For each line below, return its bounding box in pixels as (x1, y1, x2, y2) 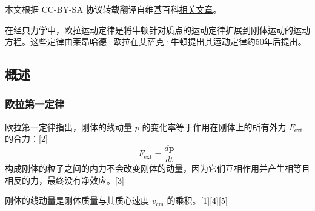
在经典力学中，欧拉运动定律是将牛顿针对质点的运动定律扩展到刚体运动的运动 (5, 23, 310, 36)
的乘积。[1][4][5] (167, 194, 228, 207)
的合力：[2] (5, 132, 48, 145)
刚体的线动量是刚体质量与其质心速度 (5, 194, 149, 207)
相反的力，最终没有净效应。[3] (5, 173, 124, 186)
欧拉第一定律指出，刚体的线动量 (5, 120, 132, 133)
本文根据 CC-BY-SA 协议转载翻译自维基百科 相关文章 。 (5, 3, 222, 15)
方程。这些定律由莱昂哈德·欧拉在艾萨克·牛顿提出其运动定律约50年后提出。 (5, 35, 307, 48)
